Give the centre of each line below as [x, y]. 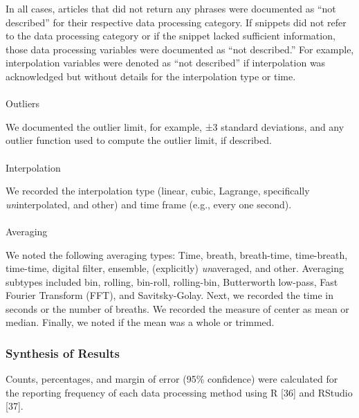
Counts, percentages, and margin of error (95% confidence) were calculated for [172, 379]
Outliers [23, 103]
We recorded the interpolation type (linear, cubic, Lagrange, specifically [158, 191]
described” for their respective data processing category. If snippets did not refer [176, 22]
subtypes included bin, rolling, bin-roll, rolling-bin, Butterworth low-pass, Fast [172, 281]
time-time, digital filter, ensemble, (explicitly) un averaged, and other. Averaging [175, 268]
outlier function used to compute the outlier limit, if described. [139, 140]
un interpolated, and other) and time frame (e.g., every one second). [149, 204]
